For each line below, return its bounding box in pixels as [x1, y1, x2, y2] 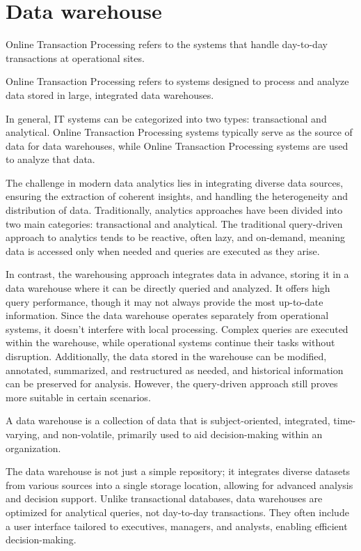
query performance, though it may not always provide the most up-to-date [6, 294, 323, 309]
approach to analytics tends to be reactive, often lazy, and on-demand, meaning [6, 230, 345, 245]
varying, [6, 426, 40, 441]
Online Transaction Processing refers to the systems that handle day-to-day [6, 37, 328, 52]
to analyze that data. [6, 152, 95, 166]
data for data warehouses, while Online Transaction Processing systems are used [6, 138, 348, 153]
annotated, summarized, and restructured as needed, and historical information [6, 362, 344, 377]
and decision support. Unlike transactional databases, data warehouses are [6, 491, 323, 506]
